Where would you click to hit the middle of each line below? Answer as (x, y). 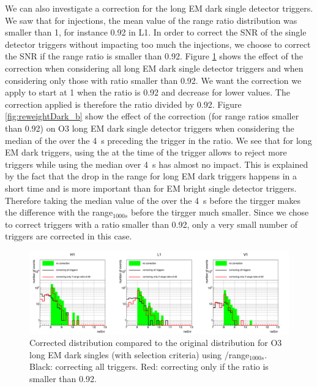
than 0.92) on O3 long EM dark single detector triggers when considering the (150, 128)
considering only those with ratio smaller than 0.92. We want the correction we (153, 80)
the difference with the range (59, 212)
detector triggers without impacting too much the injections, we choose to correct (158, 44)
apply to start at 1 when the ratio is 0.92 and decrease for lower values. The (147, 92)
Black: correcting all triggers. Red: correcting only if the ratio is (149, 366)
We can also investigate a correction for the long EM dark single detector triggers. (159, 8)
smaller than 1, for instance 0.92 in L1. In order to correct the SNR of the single (156, 32)
